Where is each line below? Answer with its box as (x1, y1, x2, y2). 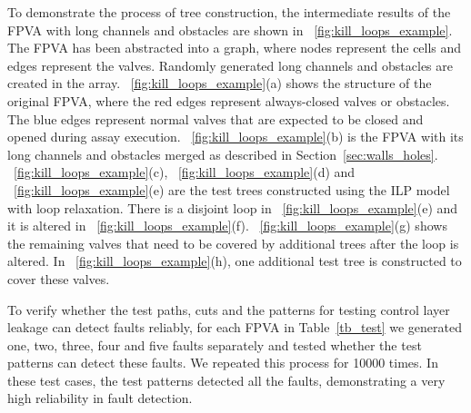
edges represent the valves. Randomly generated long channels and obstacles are (7, 55, 453, 74)
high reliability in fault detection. (7, 388, 193, 408)
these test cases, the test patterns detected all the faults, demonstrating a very (7, 370, 446, 389)
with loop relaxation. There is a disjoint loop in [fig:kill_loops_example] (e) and (7, 198, 458, 217)
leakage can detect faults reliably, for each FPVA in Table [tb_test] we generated (7, 318, 462, 337)
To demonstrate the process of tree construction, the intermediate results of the (7, 3, 451, 21)
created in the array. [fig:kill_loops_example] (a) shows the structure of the (7, 74, 432, 93)
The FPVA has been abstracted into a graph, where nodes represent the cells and (7, 38, 462, 57)
